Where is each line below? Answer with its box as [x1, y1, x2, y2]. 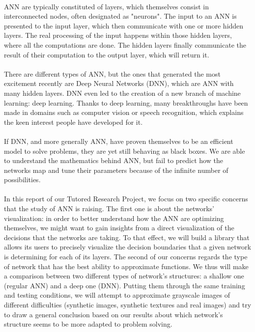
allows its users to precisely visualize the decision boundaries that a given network [4, 242, 251, 252]
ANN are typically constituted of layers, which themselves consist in [4, 1, 209, 11]
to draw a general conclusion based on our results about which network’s [4, 309, 223, 319]
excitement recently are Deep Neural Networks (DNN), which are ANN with [4, 78, 234, 88]
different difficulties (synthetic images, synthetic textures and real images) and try [4, 300, 252, 309]
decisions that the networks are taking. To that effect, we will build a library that [4, 232, 250, 242]
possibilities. [4, 174, 41, 185]
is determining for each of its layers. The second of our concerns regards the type [4, 251, 248, 262]
